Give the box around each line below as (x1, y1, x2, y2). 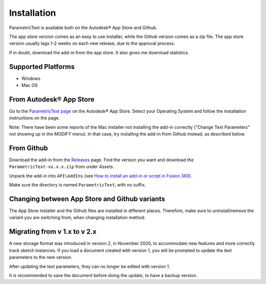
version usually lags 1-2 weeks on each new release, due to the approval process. (9, 40, 175, 46)
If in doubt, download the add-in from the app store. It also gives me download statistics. (9, 49, 189, 55)
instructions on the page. (9, 115, 60, 121)
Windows (21, 75, 41, 81)
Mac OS (21, 82, 38, 88)
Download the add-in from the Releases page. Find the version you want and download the (9, 157, 194, 163)
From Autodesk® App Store (9, 95, 95, 104)
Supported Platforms (9, 62, 75, 71)
